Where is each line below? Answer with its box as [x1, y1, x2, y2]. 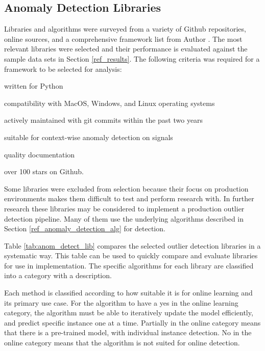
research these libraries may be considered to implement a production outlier [4, 203, 245, 213]
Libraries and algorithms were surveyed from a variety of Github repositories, [4, 23, 246, 34]
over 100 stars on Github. [4, 166, 84, 177]
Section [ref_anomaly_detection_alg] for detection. [4, 223, 165, 234]
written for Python [4, 80, 63, 91]
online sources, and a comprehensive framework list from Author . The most [4, 33, 243, 44]
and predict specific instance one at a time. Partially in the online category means [4, 317, 261, 328]
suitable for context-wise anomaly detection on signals [4, 131, 173, 142]
